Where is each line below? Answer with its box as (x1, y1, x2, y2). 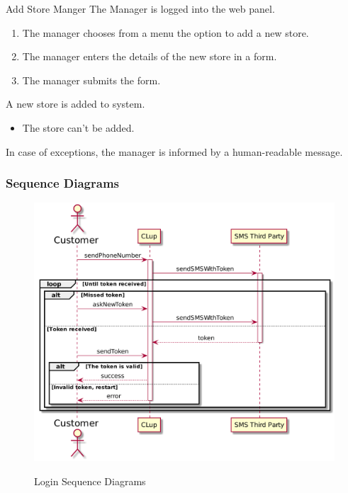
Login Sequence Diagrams (34, 473, 146, 488)
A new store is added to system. (6, 96, 145, 111)
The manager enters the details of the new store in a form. (22, 49, 277, 64)
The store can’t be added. (22, 120, 135, 135)
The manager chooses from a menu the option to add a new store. (22, 25, 309, 40)
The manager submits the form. (22, 72, 161, 87)
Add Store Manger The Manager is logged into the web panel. (6, 1, 275, 16)
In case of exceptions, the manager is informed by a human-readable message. (6, 144, 343, 159)
